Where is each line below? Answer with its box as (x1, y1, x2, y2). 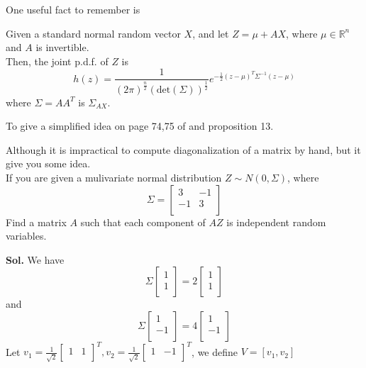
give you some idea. (6, 156, 91, 171)
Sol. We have (6, 252, 65, 267)
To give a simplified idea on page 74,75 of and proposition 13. (6, 118, 274, 133)
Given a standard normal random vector (6, 26, 181, 40)
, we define (192, 344, 238, 359)
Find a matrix (6, 214, 67, 229)
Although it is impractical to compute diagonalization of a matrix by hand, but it (6, 142, 361, 157)
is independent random (226, 214, 326, 229)
